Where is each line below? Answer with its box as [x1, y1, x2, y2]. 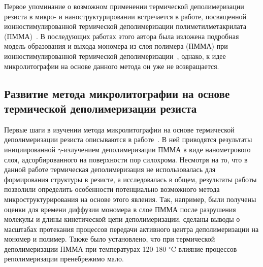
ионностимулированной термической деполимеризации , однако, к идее [4, 50, 226, 61]
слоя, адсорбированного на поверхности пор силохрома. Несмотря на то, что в [4, 154, 248, 164]
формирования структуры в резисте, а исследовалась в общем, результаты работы [4, 174, 257, 184]
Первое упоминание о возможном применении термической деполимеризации [4, 1, 244, 11]
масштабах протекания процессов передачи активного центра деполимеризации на [4, 223, 259, 234]
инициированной [4, 144, 56, 154]
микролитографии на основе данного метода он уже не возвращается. [4, 60, 219, 71]
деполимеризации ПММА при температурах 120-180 [4, 243, 167, 254]
